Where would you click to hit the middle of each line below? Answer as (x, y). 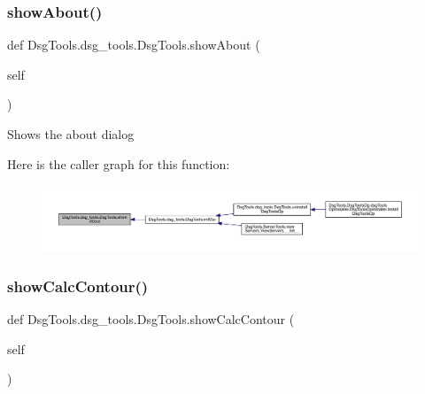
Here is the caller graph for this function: (119, 163)
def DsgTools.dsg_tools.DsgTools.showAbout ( (134, 45)
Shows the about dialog (71, 134)
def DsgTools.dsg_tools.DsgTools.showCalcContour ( (151, 318)
